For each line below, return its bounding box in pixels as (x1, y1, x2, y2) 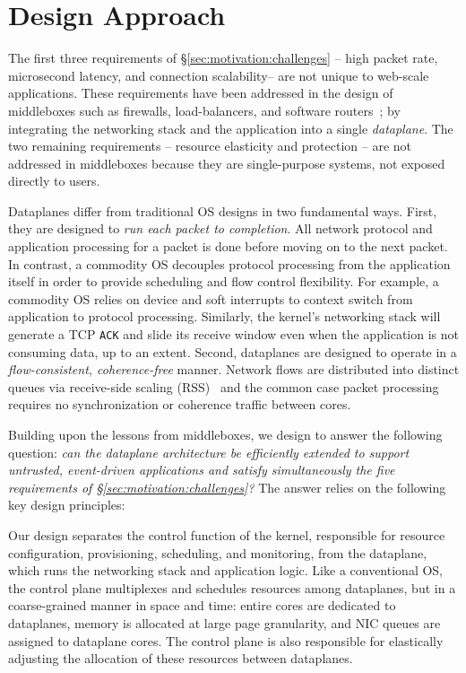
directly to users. (8, 171, 100, 190)
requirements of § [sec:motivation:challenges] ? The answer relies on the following (8, 477, 446, 496)
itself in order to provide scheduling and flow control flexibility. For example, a (8, 272, 439, 291)
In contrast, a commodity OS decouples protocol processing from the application (8, 254, 451, 273)
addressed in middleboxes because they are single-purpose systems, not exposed (8, 153, 445, 172)
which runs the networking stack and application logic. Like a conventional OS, (8, 561, 443, 580)
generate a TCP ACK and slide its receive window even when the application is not (8, 325, 460, 344)
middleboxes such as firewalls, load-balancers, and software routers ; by (8, 101, 401, 119)
